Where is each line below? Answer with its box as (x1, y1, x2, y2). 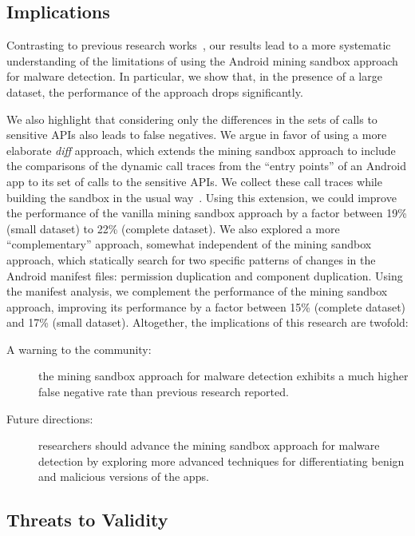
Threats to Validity (6, 507, 168, 532)
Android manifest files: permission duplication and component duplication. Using (6, 267, 403, 284)
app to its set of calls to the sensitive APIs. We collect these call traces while (6, 173, 382, 189)
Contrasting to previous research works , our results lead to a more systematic (6, 37, 391, 54)
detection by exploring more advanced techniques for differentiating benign (38, 452, 405, 469)
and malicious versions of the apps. (38, 468, 209, 485)
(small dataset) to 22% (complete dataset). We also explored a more (6, 220, 340, 236)
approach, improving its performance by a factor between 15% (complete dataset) (6, 298, 406, 315)
